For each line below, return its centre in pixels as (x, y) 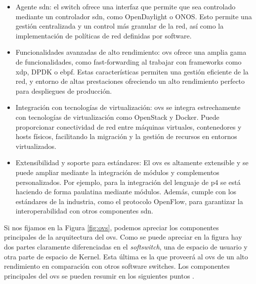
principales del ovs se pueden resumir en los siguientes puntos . (99, 275)
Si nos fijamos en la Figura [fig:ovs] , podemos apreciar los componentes (111, 227)
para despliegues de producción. (64, 90)
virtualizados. (36, 146)
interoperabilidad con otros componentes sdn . (84, 211)
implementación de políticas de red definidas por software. (104, 35)
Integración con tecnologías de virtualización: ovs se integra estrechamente (128, 107)
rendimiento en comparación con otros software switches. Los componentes (117, 266)
